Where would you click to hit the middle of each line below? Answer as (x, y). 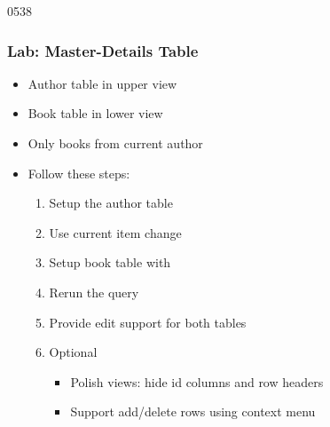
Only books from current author (115, 143)
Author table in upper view (102, 83)
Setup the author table (111, 203)
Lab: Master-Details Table (103, 50)
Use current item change (115, 232)
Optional (73, 352)
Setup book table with (110, 262)
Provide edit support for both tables (148, 322)
